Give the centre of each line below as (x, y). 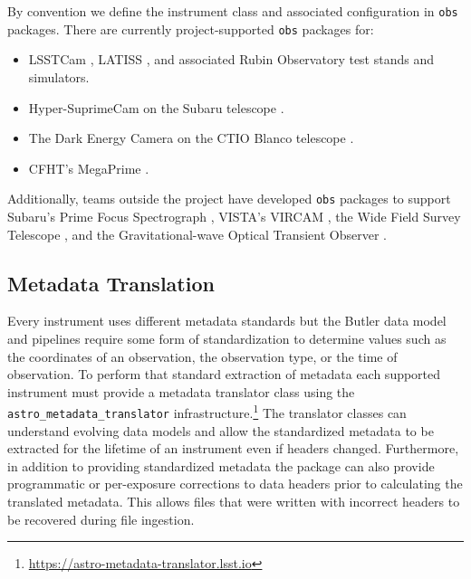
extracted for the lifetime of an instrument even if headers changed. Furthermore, (233, 448)
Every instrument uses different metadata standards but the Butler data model (227, 321)
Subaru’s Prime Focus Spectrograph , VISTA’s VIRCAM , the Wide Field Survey (234, 216)
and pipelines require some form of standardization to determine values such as (227, 338)
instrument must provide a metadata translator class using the (181, 391)
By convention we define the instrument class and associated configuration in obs (233, 11)
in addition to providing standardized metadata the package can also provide (221, 465)
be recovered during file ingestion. (101, 519)
